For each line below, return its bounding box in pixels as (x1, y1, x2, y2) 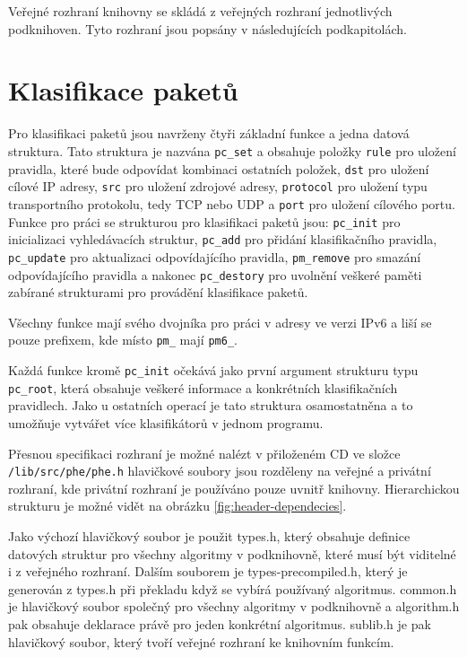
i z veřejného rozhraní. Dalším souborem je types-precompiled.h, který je (8, 562, 408, 581)
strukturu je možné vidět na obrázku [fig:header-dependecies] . (8, 496, 347, 515)
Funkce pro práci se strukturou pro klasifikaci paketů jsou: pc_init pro (8, 212, 401, 231)
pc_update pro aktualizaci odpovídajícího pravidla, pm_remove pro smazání (8, 247, 421, 266)
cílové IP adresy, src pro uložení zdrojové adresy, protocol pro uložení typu (8, 177, 428, 196)
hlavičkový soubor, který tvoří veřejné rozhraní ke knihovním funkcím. (8, 632, 394, 651)
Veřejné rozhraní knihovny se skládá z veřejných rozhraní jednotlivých (8, 2, 393, 20)
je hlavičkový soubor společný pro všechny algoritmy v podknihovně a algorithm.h (8, 597, 460, 616)
